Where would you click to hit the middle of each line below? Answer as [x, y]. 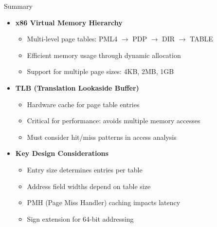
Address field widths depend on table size [89, 186]
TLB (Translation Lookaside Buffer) [77, 87]
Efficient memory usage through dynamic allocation [104, 55]
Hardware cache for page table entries [83, 104]
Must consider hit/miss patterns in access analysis [102, 137]
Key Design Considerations [62, 153]
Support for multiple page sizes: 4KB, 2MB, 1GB [100, 71]
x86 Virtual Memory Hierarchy [69, 22]
